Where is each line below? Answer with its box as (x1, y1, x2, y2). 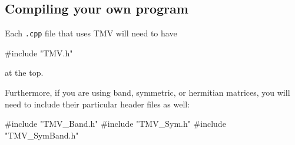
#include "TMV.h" (5, 46, 73, 59)
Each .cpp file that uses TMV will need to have (5, 27, 177, 39)
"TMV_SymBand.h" (5, 129, 79, 141)
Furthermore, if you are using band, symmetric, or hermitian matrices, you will (5, 86, 290, 99)
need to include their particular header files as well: (5, 97, 190, 110)
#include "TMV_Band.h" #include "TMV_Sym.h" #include (5, 117, 226, 130)
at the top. (5, 66, 44, 79)
